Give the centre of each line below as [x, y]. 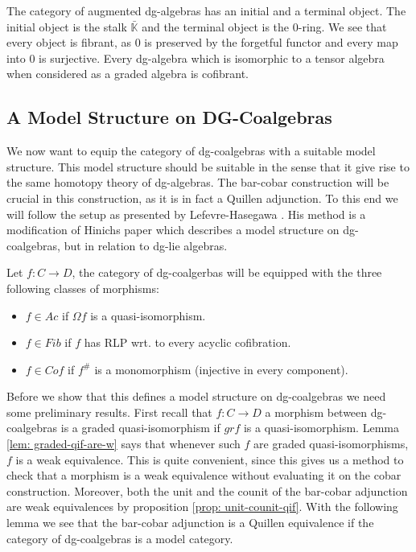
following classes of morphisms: [83, 288]
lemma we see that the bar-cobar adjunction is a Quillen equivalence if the [190, 523]
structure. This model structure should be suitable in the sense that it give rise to [208, 166]
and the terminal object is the [216, 26]
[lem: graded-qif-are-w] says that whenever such [124, 444]
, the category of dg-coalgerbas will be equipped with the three [227, 272]
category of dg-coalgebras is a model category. [120, 538]
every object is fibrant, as [69, 42]
